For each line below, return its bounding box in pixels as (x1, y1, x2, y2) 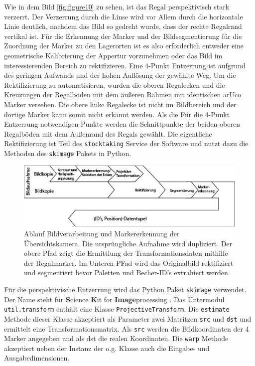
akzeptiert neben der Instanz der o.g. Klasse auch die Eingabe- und (4, 343, 210, 353)
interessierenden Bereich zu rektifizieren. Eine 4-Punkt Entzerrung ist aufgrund (4, 60, 246, 70)
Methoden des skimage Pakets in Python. (4, 148, 131, 158)
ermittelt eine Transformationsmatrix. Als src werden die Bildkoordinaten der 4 (4, 323, 249, 334)
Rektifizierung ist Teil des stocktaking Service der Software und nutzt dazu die (4, 138, 249, 149)
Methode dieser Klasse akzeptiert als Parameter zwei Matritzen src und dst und (4, 313, 252, 324)
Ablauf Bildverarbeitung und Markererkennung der (24, 228, 180, 238)
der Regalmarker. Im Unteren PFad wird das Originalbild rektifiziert (24, 257, 234, 268)
